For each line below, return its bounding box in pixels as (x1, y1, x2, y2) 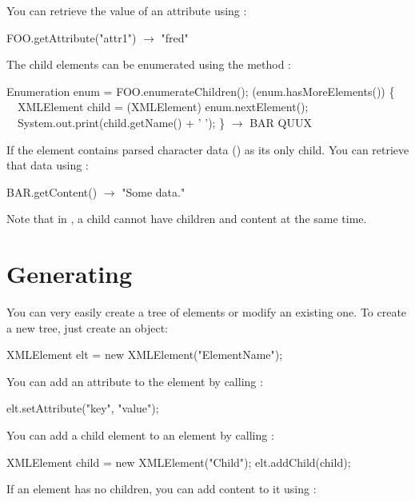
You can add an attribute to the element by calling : (6, 373, 263, 389)
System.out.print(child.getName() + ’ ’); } (17, 114, 225, 130)
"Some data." (122, 183, 186, 200)
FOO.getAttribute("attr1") (6, 29, 137, 46)
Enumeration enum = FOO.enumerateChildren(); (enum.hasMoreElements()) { (6, 82, 395, 99)
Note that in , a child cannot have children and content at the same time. (6, 210, 367, 227)
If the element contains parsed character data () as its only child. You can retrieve (6, 141, 409, 157)
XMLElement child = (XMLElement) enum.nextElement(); (17, 98, 309, 115)
